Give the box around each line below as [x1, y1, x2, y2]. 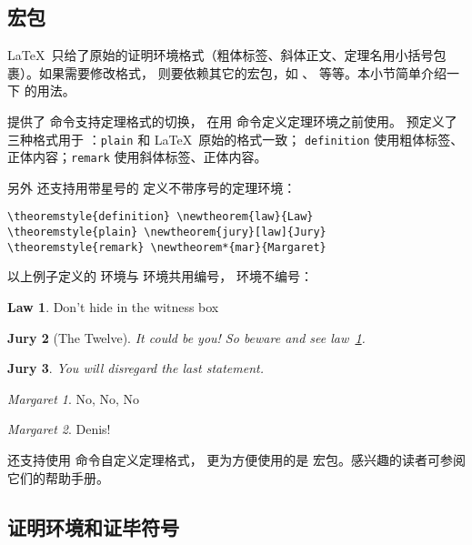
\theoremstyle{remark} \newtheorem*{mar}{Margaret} [7, 240, 326, 254]
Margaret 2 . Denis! [7, 419, 111, 439]
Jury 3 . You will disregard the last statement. [7, 358, 264, 378]
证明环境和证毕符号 [7, 512, 179, 540]
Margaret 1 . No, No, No [7, 389, 140, 408]
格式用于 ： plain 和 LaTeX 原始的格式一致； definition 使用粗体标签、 [32, 129, 464, 148]
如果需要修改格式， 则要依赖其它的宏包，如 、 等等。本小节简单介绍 [38, 63, 447, 82]
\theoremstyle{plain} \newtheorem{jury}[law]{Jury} [7, 226, 326, 239]
